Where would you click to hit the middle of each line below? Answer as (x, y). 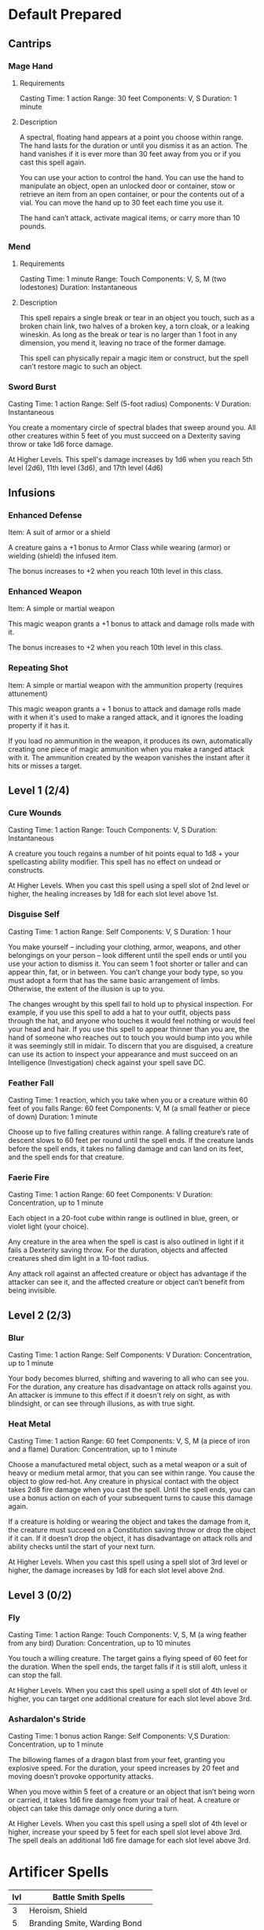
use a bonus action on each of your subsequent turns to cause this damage (130, 1498)
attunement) (28, 693)
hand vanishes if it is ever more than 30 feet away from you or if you (130, 153)
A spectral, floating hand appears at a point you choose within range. (131, 137)
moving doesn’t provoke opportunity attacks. (81, 1777)
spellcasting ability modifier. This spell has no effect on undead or (115, 862)
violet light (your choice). (48, 1226)
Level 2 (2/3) (40, 1315)
